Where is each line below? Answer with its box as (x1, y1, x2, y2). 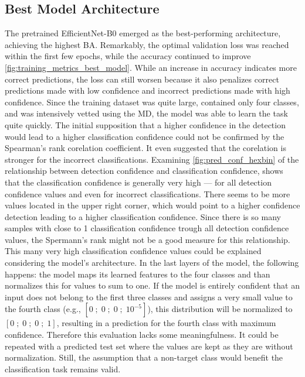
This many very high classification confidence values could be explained (5, 245, 262, 257)
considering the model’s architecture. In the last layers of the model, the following (5, 256, 299, 269)
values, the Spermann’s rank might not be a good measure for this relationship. (5, 233, 290, 245)
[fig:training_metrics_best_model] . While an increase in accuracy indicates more (5, 61, 297, 73)
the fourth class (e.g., (5, 303, 81, 315)
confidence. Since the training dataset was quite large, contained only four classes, (5, 95, 299, 108)
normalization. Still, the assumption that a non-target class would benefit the (5, 351, 283, 364)
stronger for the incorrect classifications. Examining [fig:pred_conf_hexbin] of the (5, 153, 299, 165)
